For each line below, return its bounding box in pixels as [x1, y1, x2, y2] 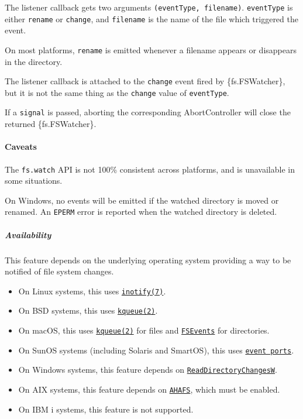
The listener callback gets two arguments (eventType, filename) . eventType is [5, 1, 293, 13]
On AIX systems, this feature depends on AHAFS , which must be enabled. [18, 383, 280, 396]
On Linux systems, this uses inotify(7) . [18, 284, 166, 297]
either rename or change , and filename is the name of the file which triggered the [5, 12, 298, 25]
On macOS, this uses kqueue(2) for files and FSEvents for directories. [18, 324, 270, 336]
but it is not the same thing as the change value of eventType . [5, 86, 229, 98]
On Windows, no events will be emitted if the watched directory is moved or [5, 194, 279, 206]
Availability [5, 228, 51, 241]
